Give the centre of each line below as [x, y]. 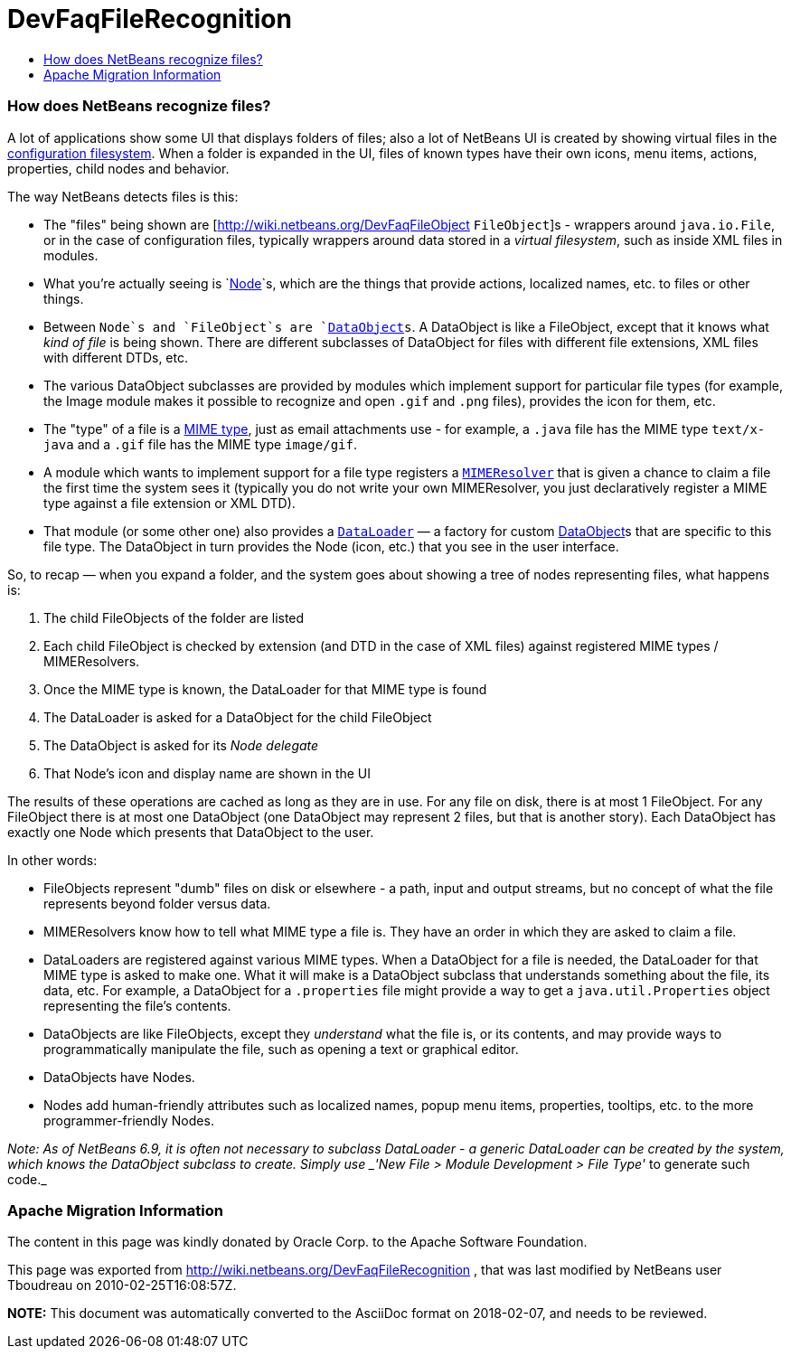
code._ [27, 1179]
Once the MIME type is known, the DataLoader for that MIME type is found [265, 689]
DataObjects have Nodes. [119, 1077]
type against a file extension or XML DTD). [169, 503]
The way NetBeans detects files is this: [123, 196]
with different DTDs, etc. [116, 357]
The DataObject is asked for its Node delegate [181, 745]
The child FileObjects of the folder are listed [174, 617]
